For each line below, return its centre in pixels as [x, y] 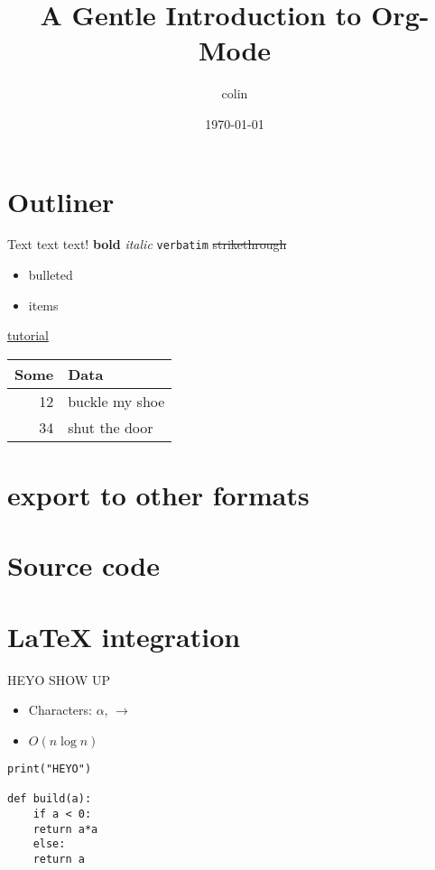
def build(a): [50, 799]
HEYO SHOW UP [59, 679]
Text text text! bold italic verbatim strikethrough [147, 244]
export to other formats [158, 495]
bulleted [51, 275]
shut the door [111, 427]
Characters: [60, 710]
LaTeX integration [124, 636]
